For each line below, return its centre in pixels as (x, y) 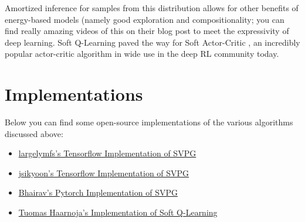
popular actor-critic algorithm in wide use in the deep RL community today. (142, 54)
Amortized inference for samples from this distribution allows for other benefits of (152, 8)
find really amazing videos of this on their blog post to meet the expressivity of (147, 31)
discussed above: (34, 133)
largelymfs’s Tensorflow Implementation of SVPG (107, 153)
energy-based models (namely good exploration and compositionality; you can (145, 19)
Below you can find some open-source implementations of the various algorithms (149, 122)
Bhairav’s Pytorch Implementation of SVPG (98, 192)
